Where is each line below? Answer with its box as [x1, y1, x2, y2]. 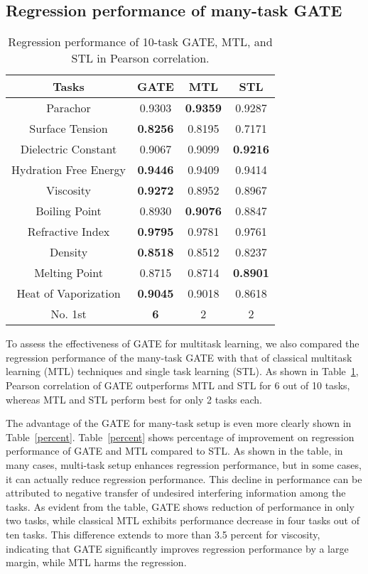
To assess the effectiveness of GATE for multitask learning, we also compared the [6, 336, 359, 351]
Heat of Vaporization [16, 285, 121, 302]
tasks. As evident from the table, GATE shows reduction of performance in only [6, 499, 355, 514]
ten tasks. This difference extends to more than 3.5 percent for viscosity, [6, 526, 320, 541]
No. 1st [50, 305, 87, 323]
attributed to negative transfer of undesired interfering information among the [6, 485, 346, 500]
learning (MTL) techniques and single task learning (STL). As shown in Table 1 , [6, 364, 359, 379]
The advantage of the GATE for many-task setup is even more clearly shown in [6, 416, 352, 430]
